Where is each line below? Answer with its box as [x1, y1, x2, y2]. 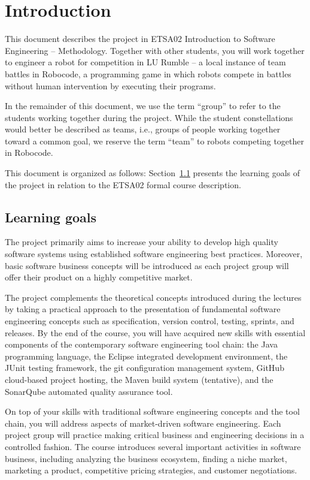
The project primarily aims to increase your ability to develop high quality [5, 236, 278, 248]
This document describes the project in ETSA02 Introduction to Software [5, 32, 275, 45]
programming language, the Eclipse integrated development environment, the [5, 349, 288, 362]
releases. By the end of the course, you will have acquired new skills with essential [5, 326, 306, 339]
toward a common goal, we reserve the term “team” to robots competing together [5, 134, 305, 147]
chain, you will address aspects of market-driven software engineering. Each [5, 416, 281, 429]
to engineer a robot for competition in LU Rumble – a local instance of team [5, 56, 286, 68]
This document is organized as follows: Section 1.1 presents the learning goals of [5, 167, 300, 179]
